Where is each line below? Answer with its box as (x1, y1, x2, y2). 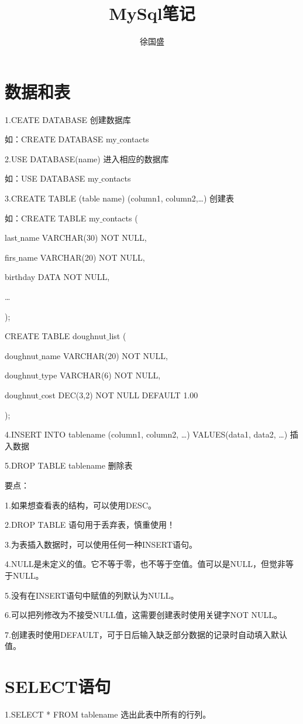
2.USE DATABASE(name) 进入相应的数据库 (5, 152, 169, 165)
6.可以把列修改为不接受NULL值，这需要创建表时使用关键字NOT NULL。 (5, 609, 283, 621)
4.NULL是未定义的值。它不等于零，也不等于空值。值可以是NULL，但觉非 (5, 558, 285, 570)
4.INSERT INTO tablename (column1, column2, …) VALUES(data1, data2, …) (5, 428, 288, 440)
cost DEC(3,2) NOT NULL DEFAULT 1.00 (41, 388, 198, 401)
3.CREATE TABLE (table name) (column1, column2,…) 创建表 (5, 192, 235, 204)
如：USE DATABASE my (5, 172, 99, 185)
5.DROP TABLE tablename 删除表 (5, 459, 133, 472)
